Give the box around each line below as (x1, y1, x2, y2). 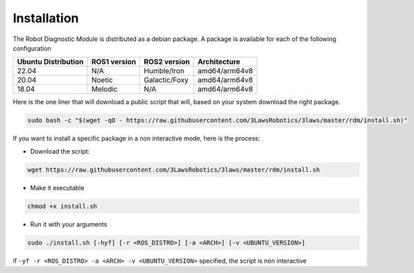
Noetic (91, 75, 114, 85)
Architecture (198, 57, 241, 67)
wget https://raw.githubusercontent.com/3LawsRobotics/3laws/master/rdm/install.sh (27, 165, 320, 174)
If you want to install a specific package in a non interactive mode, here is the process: (12, 134, 260, 142)
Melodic (91, 84, 118, 94)
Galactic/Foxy (144, 75, 189, 85)
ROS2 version (144, 57, 190, 67)
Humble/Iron (144, 66, 185, 76)
